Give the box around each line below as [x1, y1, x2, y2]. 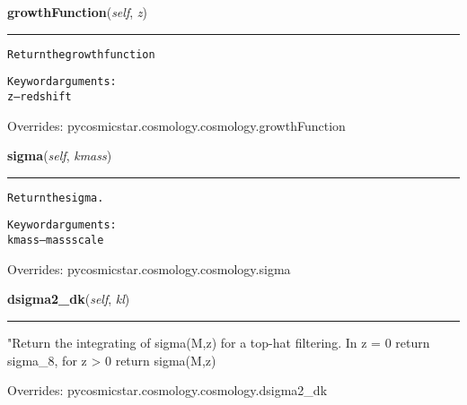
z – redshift [7, 90, 72, 103]
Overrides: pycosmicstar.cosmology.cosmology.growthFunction [7, 116, 346, 134]
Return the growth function [7, 47, 155, 61]
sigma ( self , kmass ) [7, 146, 112, 165]
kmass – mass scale [7, 234, 104, 247]
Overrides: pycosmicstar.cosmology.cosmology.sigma [7, 259, 291, 278]
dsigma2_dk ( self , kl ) [7, 289, 130, 308]
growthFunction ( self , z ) [7, 3, 147, 21]
